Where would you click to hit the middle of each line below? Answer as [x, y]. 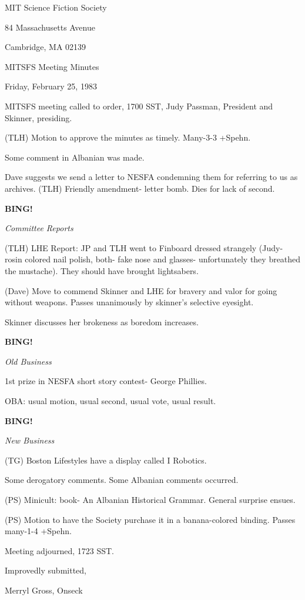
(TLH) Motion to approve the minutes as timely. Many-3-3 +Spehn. [128, 137]
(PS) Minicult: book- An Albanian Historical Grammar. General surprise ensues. [150, 500]
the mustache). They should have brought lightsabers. [102, 270]
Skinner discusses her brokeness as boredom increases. [102, 321]
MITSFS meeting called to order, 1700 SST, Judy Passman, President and [139, 106]
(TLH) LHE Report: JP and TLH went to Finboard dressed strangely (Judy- [144, 247]
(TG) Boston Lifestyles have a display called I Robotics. [106, 460]
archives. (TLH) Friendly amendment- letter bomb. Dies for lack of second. [140, 188]
